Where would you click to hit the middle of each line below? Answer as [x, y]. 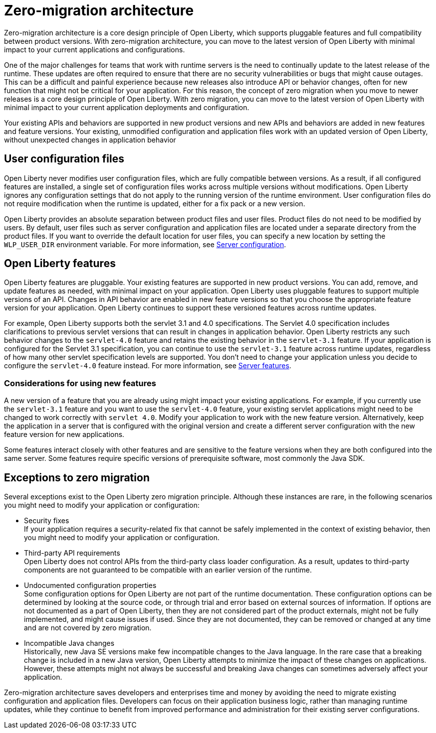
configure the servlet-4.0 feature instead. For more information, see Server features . [148, 366]
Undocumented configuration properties [90, 586]
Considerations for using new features [80, 383]
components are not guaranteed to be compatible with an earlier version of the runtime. [168, 570]
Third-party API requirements [72, 553]
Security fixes [47, 521]
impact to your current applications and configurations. [95, 49]
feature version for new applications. [64, 435]
